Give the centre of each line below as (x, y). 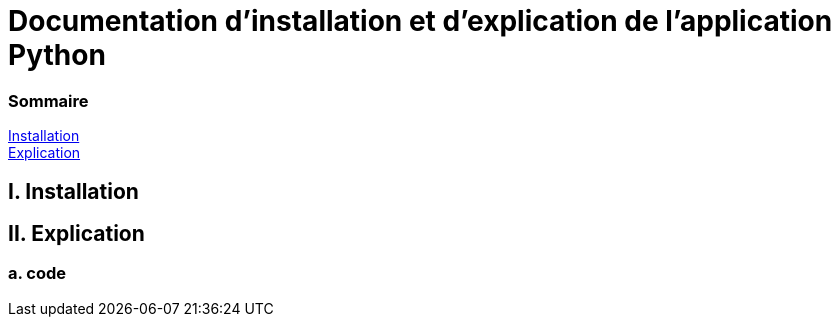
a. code (37, 273)
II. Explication (76, 233)
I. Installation (73, 191)
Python (57, 55)
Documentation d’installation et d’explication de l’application (420, 21)
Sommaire (48, 100)
